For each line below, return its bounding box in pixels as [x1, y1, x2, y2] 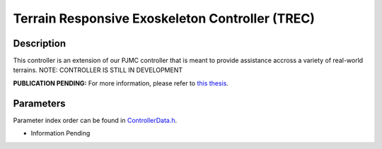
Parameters [13, 97, 66, 109]
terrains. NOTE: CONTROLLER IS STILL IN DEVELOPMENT [13, 66, 183, 74]
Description [13, 37, 66, 49]
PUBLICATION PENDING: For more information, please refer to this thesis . [13, 78, 229, 88]
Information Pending [30, 129, 91, 138]
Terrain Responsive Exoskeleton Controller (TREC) [13, 11, 315, 26]
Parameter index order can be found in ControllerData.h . [13, 116, 178, 124]
